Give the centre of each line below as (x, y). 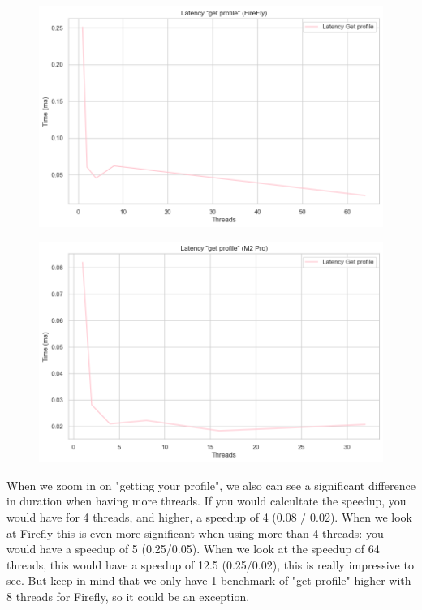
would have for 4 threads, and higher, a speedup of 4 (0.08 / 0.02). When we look (210, 516)
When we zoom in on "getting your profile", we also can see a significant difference (211, 485)
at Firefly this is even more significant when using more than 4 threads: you (195, 533)
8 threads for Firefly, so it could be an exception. (128, 596)
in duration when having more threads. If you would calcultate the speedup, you (207, 501)
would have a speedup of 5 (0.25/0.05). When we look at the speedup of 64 (193, 549)
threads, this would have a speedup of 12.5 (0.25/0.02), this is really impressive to (210, 564)
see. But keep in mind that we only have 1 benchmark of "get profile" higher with (209, 580)
